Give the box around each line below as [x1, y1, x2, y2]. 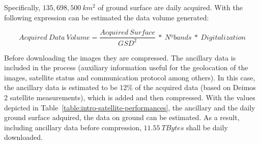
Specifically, [4, 2, 41, 12]
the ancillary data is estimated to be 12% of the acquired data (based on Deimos [4, 82, 256, 93]
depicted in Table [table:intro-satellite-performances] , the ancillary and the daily [4, 102, 255, 112]
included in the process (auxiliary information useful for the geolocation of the [4, 62, 248, 73]
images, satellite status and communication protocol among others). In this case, [4, 72, 255, 82]
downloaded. [4, 132, 43, 142]
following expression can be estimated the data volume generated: [4, 12, 209, 22]
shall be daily [186, 122, 228, 132]
